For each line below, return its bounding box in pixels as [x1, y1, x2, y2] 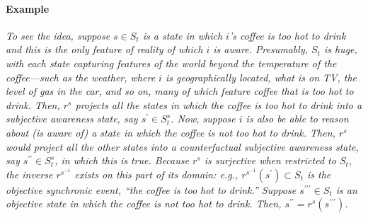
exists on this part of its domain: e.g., [74, 166, 238, 181]
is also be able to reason [246, 111, 349, 126]
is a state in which [142, 28, 223, 42]
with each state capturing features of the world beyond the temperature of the [6, 55, 337, 70]
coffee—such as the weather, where [6, 69, 156, 84]
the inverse [6, 166, 53, 181]
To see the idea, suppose [6, 28, 110, 42]
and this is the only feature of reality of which [6, 42, 203, 57]
